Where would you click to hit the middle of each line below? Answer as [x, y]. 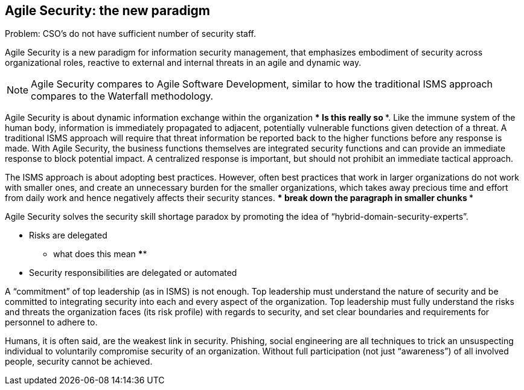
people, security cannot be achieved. [79, 362]
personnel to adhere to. [51, 322]
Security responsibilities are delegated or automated [133, 273]
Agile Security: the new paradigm [108, 11]
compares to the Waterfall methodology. [122, 96]
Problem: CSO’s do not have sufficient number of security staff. [130, 34]
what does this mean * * [100, 254]
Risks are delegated [68, 235]
